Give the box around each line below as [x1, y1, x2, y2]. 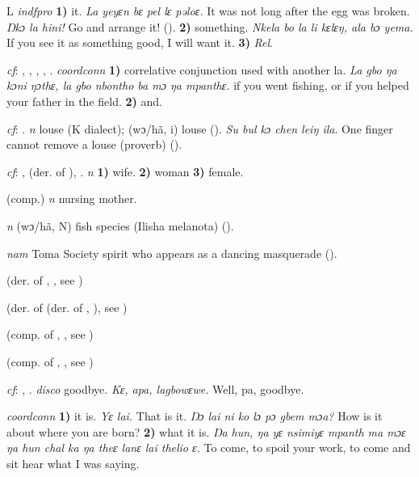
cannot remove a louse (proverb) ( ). [6, 136, 182, 153]
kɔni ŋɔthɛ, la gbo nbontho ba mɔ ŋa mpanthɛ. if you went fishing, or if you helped [6, 77, 409, 94]
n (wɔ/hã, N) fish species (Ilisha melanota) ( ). [6, 217, 234, 234]
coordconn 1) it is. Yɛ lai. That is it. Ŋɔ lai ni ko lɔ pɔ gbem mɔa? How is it [6, 407, 383, 424]
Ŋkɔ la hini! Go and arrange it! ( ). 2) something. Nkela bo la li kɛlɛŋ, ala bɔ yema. [6, 18, 413, 35]
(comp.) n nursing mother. [6, 190, 137, 207]
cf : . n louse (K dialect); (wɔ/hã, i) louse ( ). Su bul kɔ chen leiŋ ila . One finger [6, 120, 393, 137]
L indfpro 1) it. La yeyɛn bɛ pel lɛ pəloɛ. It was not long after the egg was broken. [6, 2, 410, 19]
